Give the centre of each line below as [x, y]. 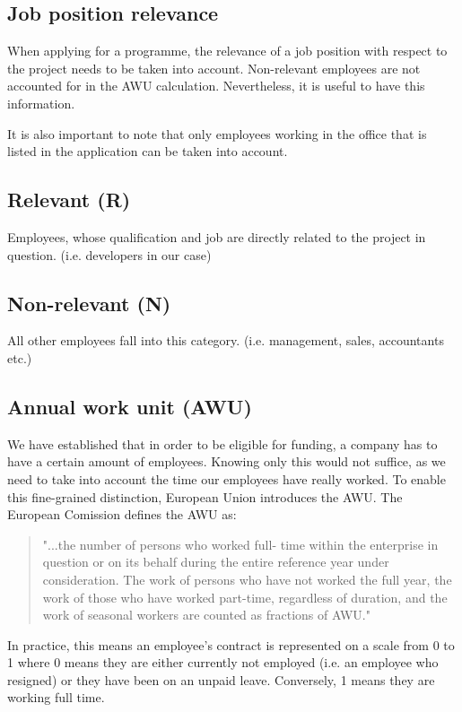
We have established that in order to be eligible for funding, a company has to [222, 443]
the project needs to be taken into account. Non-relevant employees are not [214, 68]
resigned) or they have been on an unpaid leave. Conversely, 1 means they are [221, 679]
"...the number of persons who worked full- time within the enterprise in [240, 544]
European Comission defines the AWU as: [122, 514]
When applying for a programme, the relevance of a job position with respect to [227, 51]
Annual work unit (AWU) [130, 406]
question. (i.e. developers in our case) [109, 254]
